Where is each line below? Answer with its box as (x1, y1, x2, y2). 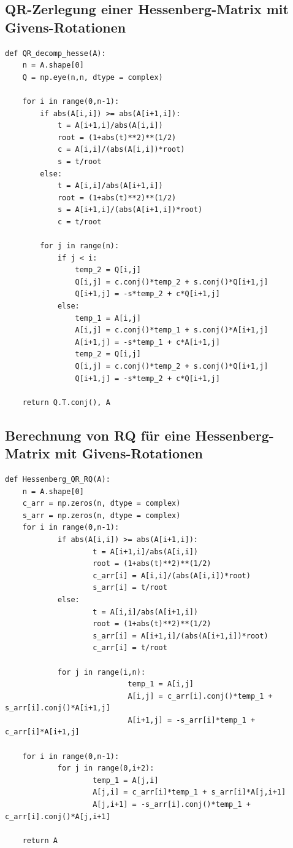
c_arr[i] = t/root (93, 643, 167, 653)
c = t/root (57, 217, 102, 226)
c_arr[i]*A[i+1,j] (5, 728, 80, 737)
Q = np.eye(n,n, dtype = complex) (22, 73, 163, 82)
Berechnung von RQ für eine (5, 425, 191, 444)
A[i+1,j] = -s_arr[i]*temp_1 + (127, 715, 256, 724)
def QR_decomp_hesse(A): (5, 49, 106, 58)
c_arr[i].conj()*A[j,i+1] (5, 812, 110, 821)
